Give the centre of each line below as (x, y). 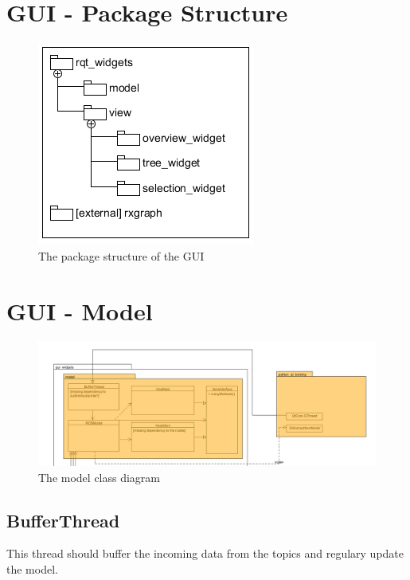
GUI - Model (80, 310)
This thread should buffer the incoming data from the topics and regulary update (205, 553)
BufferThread (63, 520)
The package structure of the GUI (121, 255)
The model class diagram (100, 477)
